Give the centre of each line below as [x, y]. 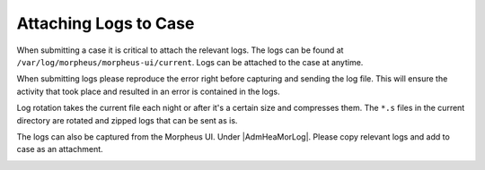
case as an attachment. [60, 149]
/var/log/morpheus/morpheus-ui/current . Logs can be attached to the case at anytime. [190, 62]
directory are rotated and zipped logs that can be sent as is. [127, 120]
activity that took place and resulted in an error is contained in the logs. [148, 91]
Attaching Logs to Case [106, 23]
